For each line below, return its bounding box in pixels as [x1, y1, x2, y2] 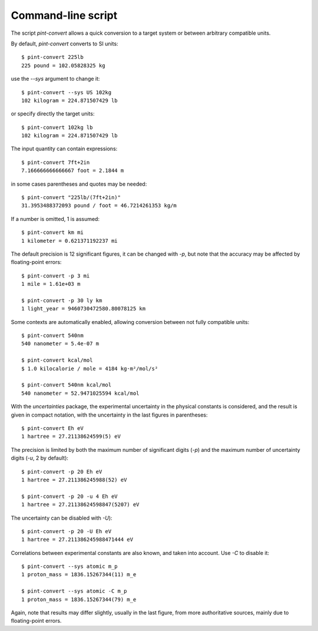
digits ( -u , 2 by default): [11, 454, 69, 462]
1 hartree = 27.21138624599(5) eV [21, 433, 121, 440]
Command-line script [11, 9, 118, 22]
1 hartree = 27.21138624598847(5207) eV [21, 501, 140, 508]
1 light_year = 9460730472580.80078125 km [21, 305, 146, 312]
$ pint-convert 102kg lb [21, 124, 93, 131]
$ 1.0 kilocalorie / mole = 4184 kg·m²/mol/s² [21, 365, 158, 372]
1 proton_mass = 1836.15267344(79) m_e [21, 596, 137, 603]
